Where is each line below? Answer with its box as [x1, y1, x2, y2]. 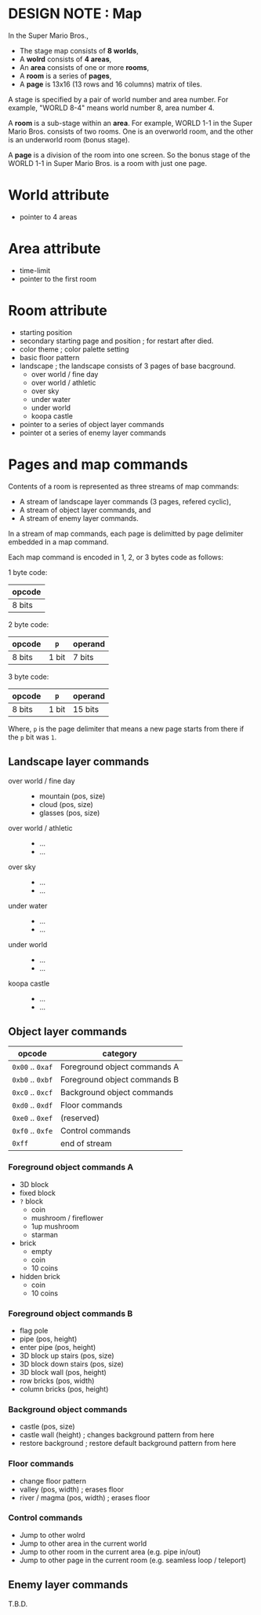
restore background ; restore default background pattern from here [19, 1439, 237, 1448]
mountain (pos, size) [38, 791, 106, 801]
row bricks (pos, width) [19, 1376, 95, 1385]
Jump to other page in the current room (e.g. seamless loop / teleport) [19, 1555, 247, 1565]
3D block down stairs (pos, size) [19, 1359, 124, 1369]
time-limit [19, 265, 51, 275]
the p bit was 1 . [8, 732, 57, 742]
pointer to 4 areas [19, 212, 78, 221]
